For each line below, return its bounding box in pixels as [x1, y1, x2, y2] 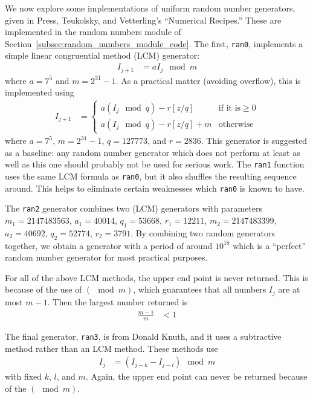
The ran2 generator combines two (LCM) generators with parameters [5, 202, 262, 215]
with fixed [5, 370, 42, 383]
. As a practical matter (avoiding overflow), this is [115, 74, 301, 86]
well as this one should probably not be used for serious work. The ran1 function [5, 158, 305, 170]
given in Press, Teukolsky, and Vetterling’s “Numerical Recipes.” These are [5, 13, 282, 26]
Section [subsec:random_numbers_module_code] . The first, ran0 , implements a [5, 37, 303, 50]
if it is [218, 103, 241, 112]
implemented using [5, 86, 74, 99]
